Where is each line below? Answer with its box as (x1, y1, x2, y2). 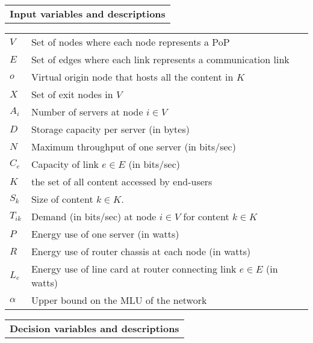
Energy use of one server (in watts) (31, 227, 179, 241)
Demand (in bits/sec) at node (31, 209, 156, 223)
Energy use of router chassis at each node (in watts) (31, 244, 251, 258)
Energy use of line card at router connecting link (31, 262, 237, 276)
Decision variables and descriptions (10, 321, 179, 335)
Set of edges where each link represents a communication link (31, 52, 290, 66)
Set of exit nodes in (31, 87, 113, 101)
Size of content (31, 192, 93, 206)
